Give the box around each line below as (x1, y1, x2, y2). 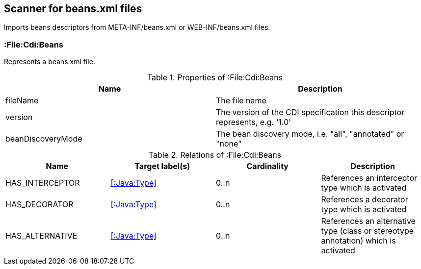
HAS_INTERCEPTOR (5, 178, 80, 188)
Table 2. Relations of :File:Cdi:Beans (148, 150, 282, 160)
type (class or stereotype (321, 226, 414, 236)
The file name (216, 96, 266, 106)
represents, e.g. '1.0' (216, 117, 291, 127)
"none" (216, 139, 242, 149)
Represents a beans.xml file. (4, 57, 95, 66)
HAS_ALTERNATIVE (5, 231, 78, 241)
